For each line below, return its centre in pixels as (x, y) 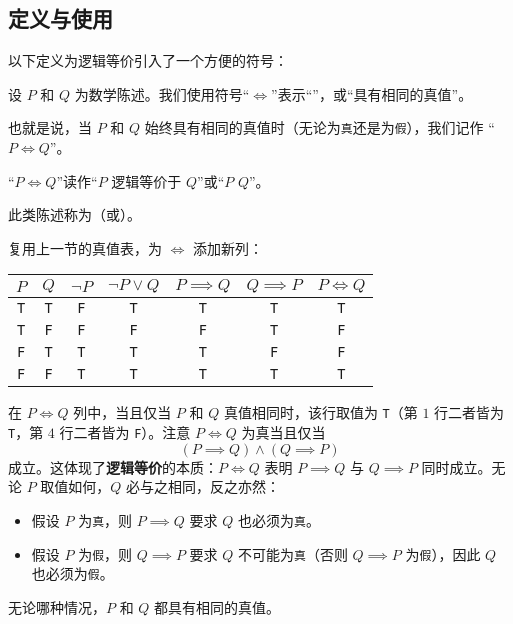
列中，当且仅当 (122, 412)
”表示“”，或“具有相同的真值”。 (372, 93)
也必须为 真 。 (279, 519)
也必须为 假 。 (72, 573)
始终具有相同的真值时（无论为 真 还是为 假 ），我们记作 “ (319, 127)
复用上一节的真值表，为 (85, 247)
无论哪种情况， (57, 606)
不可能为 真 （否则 (293, 553)
